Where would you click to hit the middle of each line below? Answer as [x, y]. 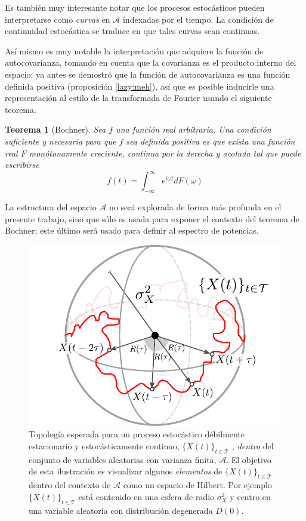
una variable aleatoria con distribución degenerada [121, 510]
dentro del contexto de [70, 485]
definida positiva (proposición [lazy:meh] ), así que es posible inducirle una [140, 86]
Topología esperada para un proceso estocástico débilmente [137, 434]
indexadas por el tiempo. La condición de [198, 19]
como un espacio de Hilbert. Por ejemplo [197, 485]
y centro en [250, 496]
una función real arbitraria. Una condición [194, 129]
